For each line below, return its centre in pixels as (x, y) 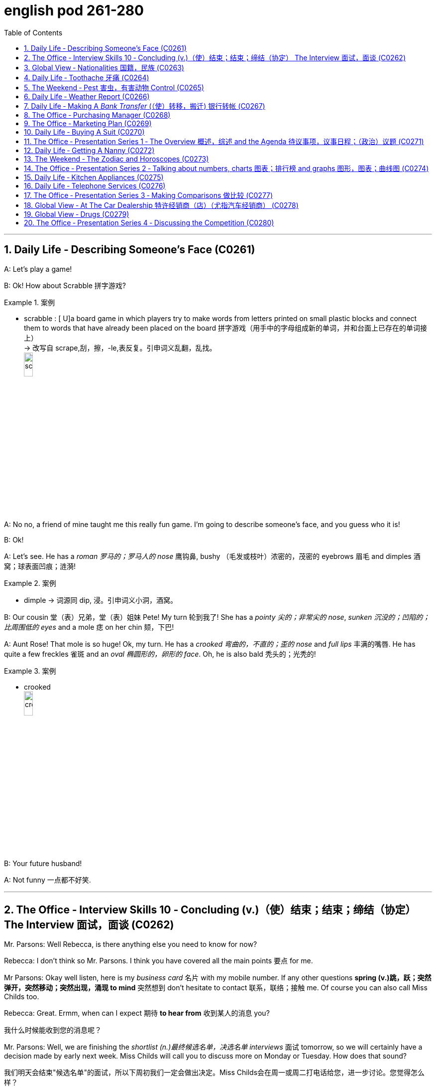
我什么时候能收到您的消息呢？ (53, 1030)
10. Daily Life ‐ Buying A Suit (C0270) (84, 132)
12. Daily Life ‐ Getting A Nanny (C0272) (89, 150)
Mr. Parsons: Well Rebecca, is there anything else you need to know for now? (131, 944)
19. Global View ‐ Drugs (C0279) (77, 214)
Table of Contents (33, 32)
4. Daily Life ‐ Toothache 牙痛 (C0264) (87, 77)
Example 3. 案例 (30, 671)
